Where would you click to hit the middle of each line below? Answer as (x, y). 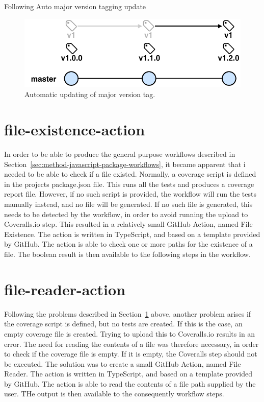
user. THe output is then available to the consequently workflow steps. (114, 394)
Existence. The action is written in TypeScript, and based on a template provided (132, 234)
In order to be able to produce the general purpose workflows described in (120, 154)
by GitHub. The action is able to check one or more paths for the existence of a (128, 244)
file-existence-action (75, 129)
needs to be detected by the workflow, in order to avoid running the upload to (126, 214)
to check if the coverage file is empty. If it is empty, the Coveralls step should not (131, 354)
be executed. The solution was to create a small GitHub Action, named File (123, 363)
